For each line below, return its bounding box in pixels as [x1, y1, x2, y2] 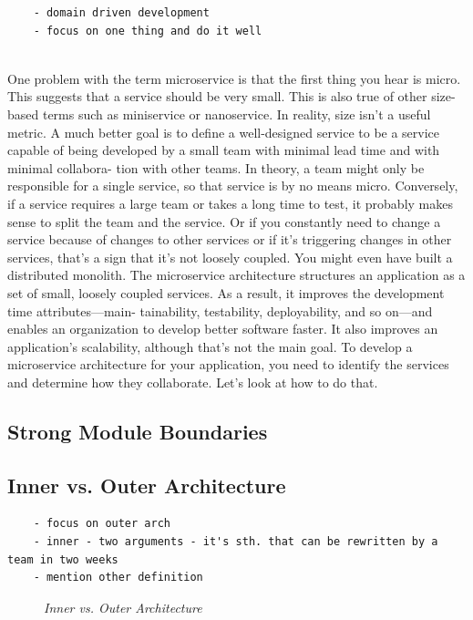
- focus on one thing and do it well [33, 24, 262, 37]
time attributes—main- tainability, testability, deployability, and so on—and [7, 301, 433, 320]
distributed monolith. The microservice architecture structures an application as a [7, 265, 466, 284]
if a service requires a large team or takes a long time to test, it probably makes [7, 193, 453, 212]
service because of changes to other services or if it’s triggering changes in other [7, 230, 452, 249]
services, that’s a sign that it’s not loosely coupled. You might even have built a [7, 247, 453, 266]
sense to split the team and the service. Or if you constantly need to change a [7, 212, 441, 231]
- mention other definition [33, 571, 203, 584]
